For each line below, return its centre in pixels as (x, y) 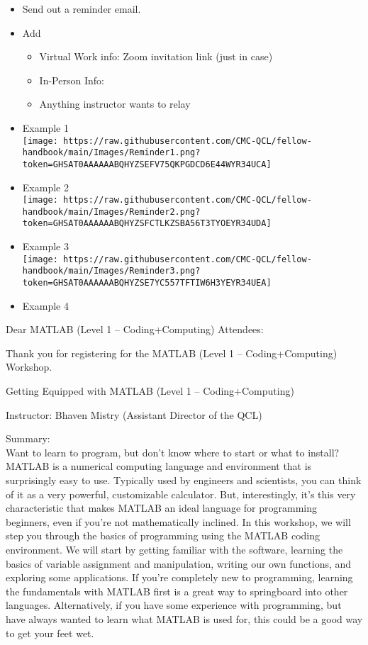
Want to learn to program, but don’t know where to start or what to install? (173, 452)
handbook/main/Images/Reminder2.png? (111, 212)
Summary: (28, 438)
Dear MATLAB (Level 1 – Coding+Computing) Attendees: (135, 329)
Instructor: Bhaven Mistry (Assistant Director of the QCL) (134, 414)
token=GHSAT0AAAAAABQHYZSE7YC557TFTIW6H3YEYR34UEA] (147, 283)
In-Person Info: (72, 80)
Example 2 (45, 187)
